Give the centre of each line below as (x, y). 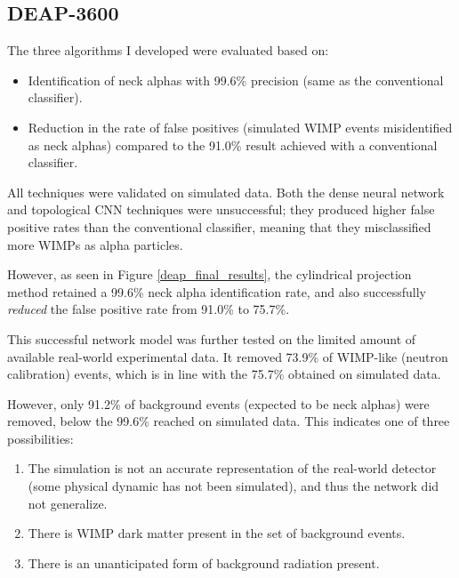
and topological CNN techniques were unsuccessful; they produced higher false (221, 209)
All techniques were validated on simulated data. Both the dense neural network (226, 192)
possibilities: (40, 438)
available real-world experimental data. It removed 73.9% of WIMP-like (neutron (228, 356)
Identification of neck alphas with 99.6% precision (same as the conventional (236, 80)
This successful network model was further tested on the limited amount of (212, 338)
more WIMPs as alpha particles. (95, 244)
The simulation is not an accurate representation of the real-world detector (232, 468)
